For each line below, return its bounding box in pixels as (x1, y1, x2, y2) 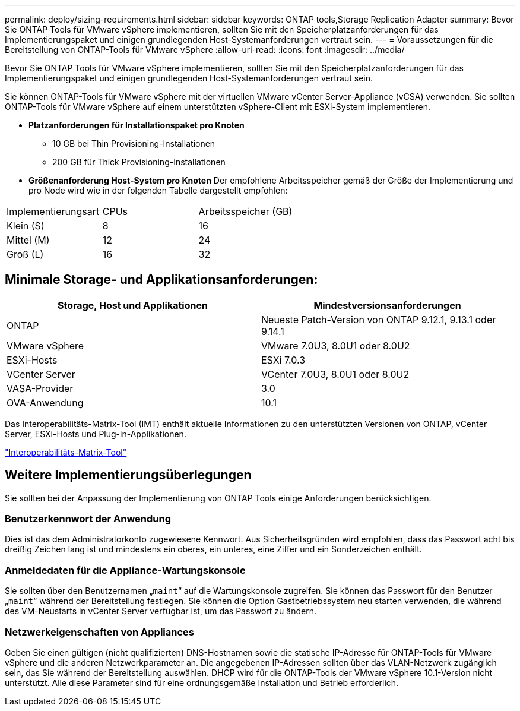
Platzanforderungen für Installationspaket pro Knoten (28, 120, 245, 130)
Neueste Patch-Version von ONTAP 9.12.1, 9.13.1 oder (261, 313, 496, 326)
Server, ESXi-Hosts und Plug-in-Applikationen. (5, 428, 186, 439)
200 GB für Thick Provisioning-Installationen (52, 157, 226, 167)
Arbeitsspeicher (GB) (198, 206, 293, 217)
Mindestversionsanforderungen (313, 299, 461, 311)
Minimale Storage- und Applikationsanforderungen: (5, 272, 318, 287)
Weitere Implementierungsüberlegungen (5, 467, 252, 483)
